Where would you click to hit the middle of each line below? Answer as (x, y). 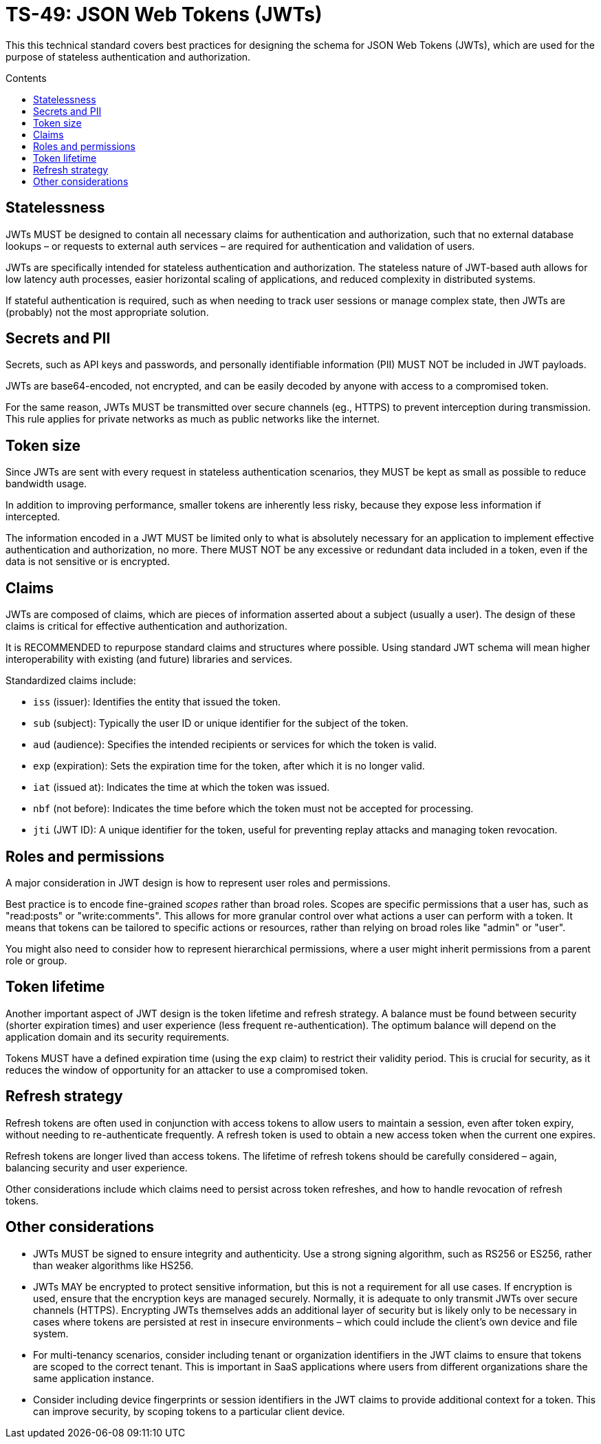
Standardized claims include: (71, 681)
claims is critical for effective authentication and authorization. (146, 626)
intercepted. (33, 517)
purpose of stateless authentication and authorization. (128, 56)
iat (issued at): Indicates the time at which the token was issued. (182, 787)
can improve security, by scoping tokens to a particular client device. (189, 1411)
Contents (26, 78)
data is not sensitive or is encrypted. (88, 562)
